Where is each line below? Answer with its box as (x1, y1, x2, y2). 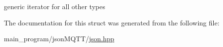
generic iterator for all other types (4, 1, 105, 11)
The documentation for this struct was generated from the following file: (4, 17, 220, 27)
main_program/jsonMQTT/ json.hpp (4, 34, 114, 44)
